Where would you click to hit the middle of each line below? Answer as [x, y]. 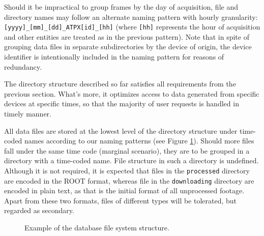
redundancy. [23, 66]
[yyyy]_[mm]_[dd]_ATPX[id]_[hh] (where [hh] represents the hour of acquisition [132, 27]
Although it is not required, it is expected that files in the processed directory [127, 170]
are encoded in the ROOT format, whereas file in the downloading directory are [129, 180]
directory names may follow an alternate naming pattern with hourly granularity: [131, 17]
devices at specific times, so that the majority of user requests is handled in [122, 104]
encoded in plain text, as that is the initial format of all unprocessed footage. [124, 190]
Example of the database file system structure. [97, 228]
